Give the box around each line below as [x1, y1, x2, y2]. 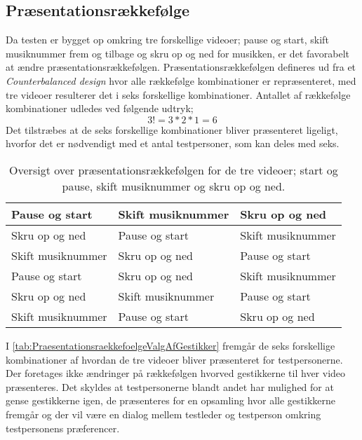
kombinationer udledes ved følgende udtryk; [6, 101, 194, 116]
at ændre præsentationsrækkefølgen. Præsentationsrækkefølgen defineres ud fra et [6, 60, 356, 74]
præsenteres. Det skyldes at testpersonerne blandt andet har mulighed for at [6, 379, 334, 394]
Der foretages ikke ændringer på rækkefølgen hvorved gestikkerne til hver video [6, 366, 346, 380]
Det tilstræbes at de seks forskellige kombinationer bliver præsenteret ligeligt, [6, 122, 338, 137]
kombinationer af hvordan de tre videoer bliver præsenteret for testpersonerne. [6, 352, 343, 366]
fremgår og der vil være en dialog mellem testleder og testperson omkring [6, 406, 321, 421]
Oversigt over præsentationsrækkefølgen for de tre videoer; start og [9, 161, 338, 178]
